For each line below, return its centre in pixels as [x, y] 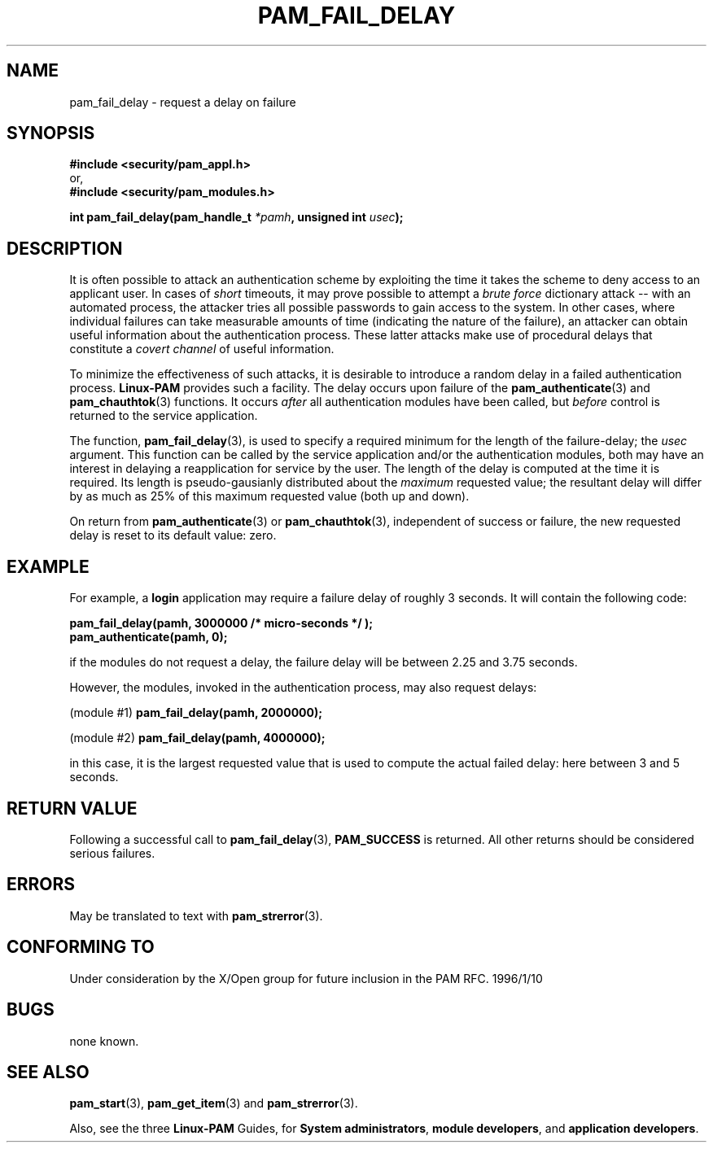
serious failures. [112, 853]
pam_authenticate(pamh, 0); [149, 637]
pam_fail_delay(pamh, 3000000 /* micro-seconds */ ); [221, 623]
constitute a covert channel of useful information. [202, 349]
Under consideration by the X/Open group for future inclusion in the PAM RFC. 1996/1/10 [306, 978]
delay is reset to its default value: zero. [173, 535]
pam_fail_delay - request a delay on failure [183, 102]
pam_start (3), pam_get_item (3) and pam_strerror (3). [214, 1103]
